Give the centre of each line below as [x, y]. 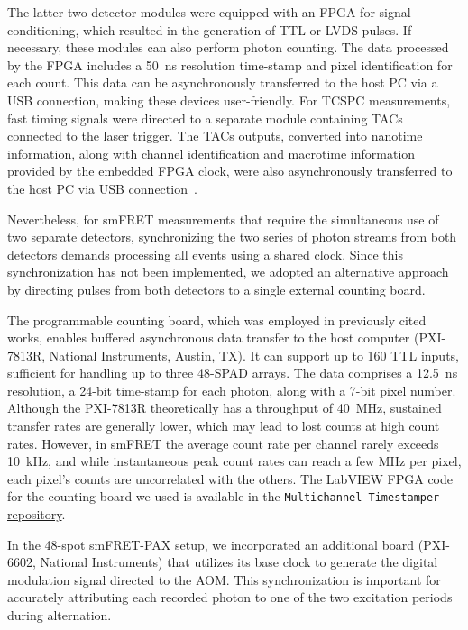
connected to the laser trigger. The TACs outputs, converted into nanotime [215, 136]
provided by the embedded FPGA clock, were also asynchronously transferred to [230, 171]
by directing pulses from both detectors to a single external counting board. [216, 289]
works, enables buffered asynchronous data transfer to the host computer [209, 338]
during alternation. [60, 615]
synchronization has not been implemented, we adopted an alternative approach [228, 272]
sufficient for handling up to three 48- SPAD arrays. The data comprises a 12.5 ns [233, 373]
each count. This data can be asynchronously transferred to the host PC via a [223, 82]
